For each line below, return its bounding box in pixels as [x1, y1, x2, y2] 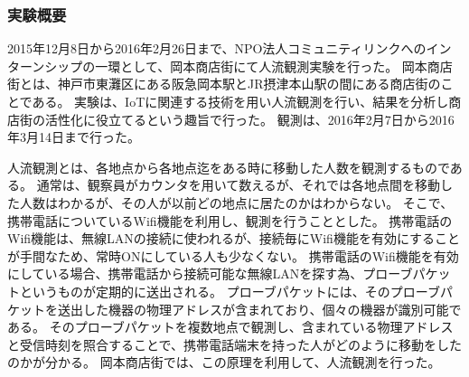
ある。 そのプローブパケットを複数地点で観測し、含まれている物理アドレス [7, 317, 454, 336]
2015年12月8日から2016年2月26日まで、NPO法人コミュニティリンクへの [7, 39, 427, 58]
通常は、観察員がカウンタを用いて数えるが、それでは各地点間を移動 [36, 175, 441, 194]
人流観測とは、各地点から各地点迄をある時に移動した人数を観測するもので [7, 157, 450, 176]
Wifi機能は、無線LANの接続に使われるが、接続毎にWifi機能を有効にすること [7, 229, 461, 248]
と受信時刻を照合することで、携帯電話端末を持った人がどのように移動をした [7, 335, 463, 353]
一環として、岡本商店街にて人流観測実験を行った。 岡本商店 [95, 56, 453, 75]
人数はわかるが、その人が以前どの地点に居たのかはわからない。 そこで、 [19, 193, 454, 212]
